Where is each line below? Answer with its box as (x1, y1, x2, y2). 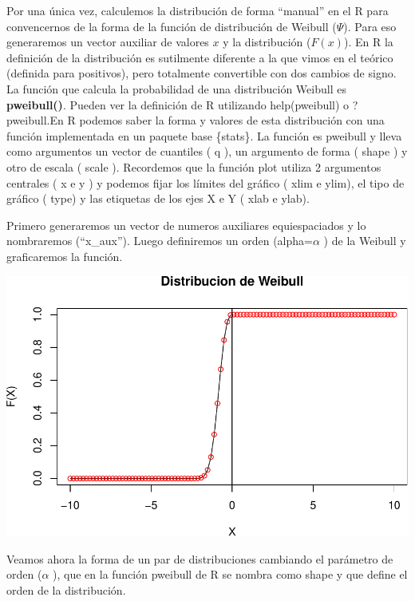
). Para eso (343, 18, 397, 34)
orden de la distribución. (6, 582, 126, 599)
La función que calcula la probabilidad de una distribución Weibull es (6, 80, 346, 97)
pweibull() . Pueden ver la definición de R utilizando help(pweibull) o (6, 96, 350, 113)
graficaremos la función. (6, 247, 123, 264)
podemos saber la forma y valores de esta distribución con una (79, 112, 385, 129)
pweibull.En (6, 112, 64, 129)
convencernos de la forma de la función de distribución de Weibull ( (6, 18, 337, 34)
